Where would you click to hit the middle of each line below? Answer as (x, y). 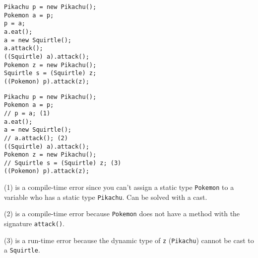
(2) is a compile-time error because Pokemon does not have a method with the (122, 214)
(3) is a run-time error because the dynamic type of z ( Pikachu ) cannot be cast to (129, 240)
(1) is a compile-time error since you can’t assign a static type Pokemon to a (119, 187)
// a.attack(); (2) (36, 138)
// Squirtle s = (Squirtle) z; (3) (63, 163)
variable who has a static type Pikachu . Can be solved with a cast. (106, 197)
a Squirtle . (22, 250)
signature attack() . (34, 223)
